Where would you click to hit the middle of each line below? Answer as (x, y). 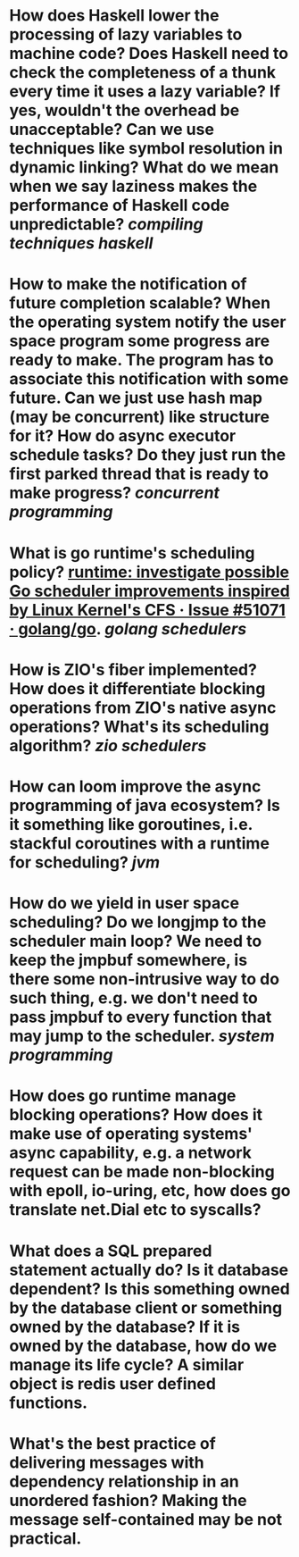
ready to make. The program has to (141, 360)
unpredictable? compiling (106, 225)
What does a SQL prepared (111, 1251)
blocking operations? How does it (136, 1115)
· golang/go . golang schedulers (128, 628)
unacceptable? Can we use (112, 130)
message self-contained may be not (146, 1519)
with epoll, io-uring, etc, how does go (150, 1191)
